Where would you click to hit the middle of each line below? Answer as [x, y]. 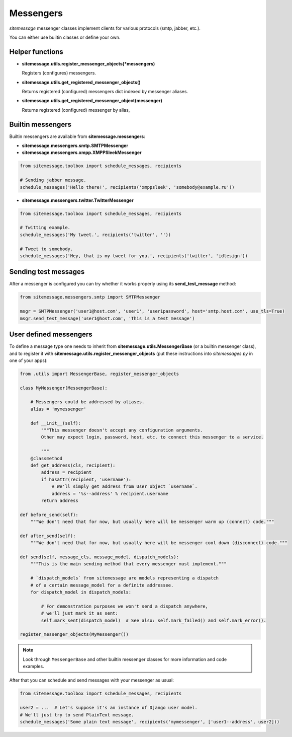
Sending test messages [47, 272]
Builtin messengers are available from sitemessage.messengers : [77, 136]
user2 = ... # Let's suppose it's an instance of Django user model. [109, 708]
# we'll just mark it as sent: [79, 613]
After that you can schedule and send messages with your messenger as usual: [92, 680]
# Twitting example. [45, 228]
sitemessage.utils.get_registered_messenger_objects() [81, 82]
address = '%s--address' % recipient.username [110, 494]
